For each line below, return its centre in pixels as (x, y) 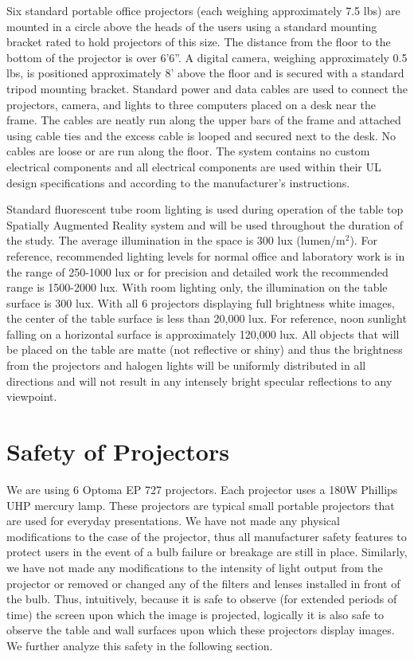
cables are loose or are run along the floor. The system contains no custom (188, 151)
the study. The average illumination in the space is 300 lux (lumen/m (176, 240)
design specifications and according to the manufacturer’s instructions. (178, 182)
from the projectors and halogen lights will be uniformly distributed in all (186, 365)
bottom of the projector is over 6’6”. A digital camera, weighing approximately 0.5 (207, 57)
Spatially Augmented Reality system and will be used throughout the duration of (205, 224)
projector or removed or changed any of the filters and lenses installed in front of (203, 583)
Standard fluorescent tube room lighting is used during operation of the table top (205, 209)
